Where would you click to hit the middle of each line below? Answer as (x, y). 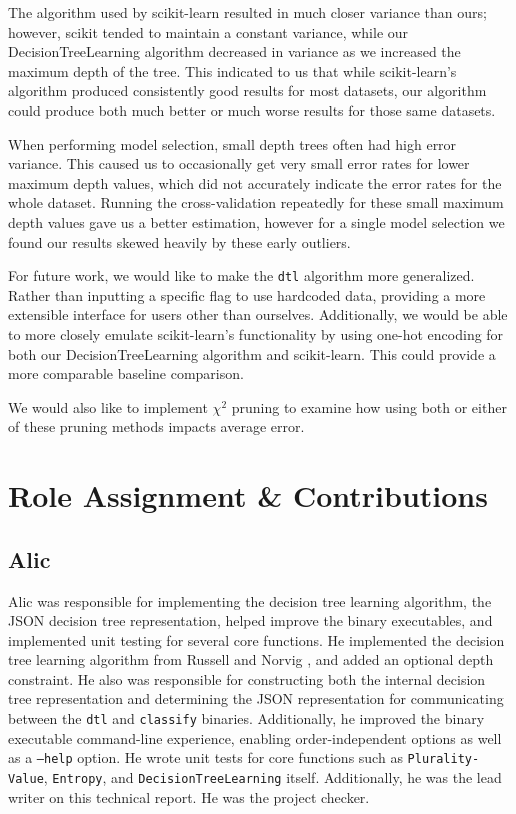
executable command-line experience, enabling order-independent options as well (255, 737)
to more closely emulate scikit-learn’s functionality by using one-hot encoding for (256, 333)
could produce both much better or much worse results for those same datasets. (252, 109)
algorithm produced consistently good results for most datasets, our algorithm (247, 90)
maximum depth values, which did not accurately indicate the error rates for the (255, 182)
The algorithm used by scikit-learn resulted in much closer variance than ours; (247, 12)
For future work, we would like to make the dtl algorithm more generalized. (241, 275)
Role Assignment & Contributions (248, 495)
